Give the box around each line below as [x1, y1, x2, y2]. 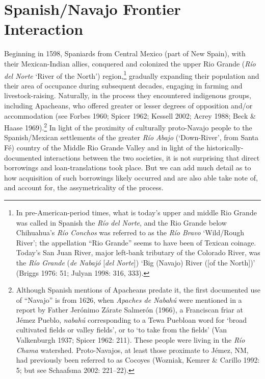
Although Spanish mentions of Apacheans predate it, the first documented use [16, 284, 261, 295]
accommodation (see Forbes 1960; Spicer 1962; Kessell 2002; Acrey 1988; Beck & [4, 110, 256, 121]
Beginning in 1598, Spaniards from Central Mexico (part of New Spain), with [4, 48, 246, 59]
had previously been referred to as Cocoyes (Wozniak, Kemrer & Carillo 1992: [16, 354, 260, 365]
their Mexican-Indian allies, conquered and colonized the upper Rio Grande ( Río [4, 58, 256, 69]
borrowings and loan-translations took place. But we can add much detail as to [4, 162, 251, 173]
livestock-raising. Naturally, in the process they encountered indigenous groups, [4, 90, 251, 101]
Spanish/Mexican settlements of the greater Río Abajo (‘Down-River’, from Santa [4, 132, 258, 143]
